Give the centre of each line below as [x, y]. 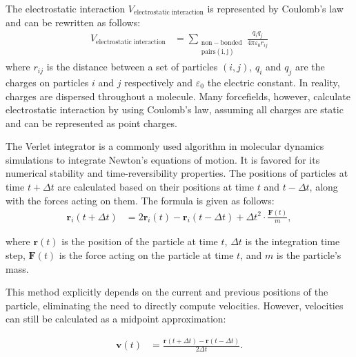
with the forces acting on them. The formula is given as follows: [140, 200]
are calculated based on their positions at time [156, 187]
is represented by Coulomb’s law [275, 8]
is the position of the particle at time [140, 241]
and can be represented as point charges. [91, 123]
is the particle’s [309, 255]
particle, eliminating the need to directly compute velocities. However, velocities [175, 305]
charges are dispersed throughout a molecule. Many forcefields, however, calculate [178, 96]
